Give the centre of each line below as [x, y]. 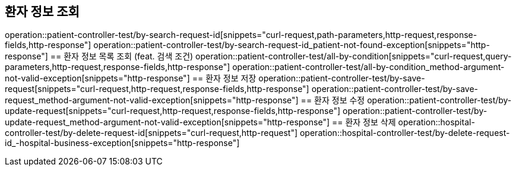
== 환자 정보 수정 [333, 100]
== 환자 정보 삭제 [364, 122]
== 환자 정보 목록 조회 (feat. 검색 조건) [122, 56]
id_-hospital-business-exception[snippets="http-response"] [122, 143]
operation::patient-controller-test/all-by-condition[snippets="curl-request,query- [354, 56]
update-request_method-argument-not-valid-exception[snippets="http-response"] [167, 122]
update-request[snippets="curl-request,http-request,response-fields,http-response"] [173, 111]
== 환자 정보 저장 [224, 78]
